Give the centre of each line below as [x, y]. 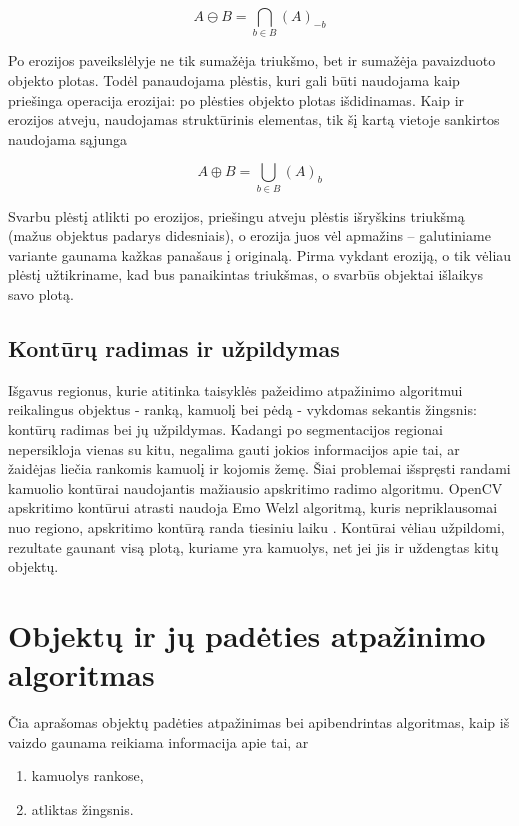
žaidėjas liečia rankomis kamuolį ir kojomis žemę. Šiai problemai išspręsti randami [259, 468]
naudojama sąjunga [68, 138]
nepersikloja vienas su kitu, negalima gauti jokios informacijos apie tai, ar [234, 448]
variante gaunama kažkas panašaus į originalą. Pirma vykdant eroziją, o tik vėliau [260, 254]
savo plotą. [41, 294]
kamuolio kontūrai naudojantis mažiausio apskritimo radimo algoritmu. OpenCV [255, 487]
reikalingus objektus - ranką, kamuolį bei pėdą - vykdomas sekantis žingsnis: [242, 409]
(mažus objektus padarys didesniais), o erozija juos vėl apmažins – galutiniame [249, 235]
